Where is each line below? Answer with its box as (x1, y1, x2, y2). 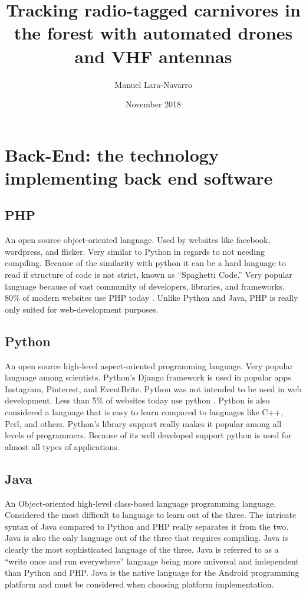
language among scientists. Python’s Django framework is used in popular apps (5, 371, 291, 383)
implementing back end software (5, 165, 273, 189)
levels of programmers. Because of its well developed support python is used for (5, 429, 292, 441)
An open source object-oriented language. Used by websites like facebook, (5, 234, 271, 246)
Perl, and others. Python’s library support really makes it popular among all (5, 417, 282, 429)
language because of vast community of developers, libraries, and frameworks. (5, 280, 285, 292)
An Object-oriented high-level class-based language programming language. (5, 497, 277, 509)
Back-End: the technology (5, 142, 219, 166)
